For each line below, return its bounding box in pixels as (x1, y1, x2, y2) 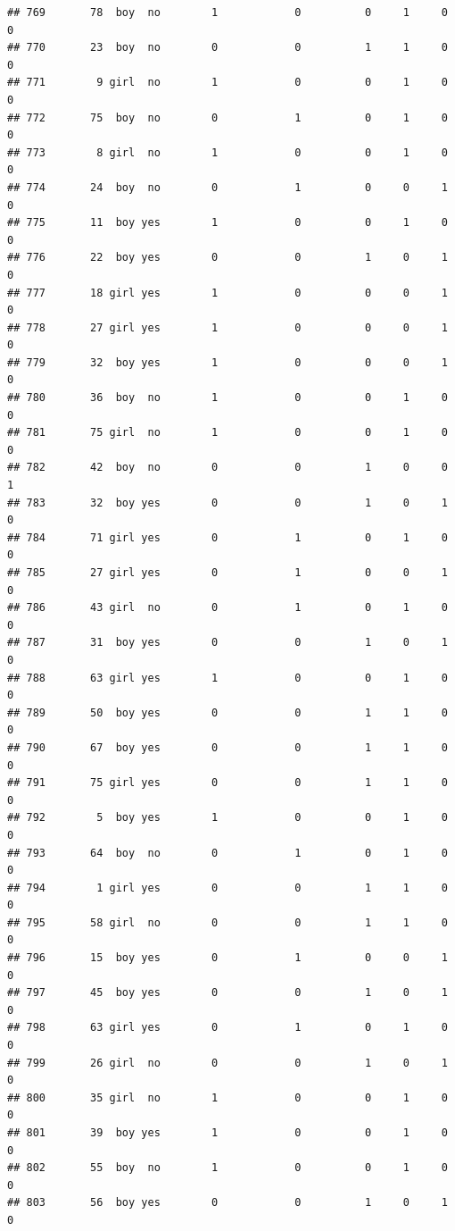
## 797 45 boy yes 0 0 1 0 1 (7, 986, 448, 1000)
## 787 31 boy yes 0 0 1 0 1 (7, 636, 448, 649)
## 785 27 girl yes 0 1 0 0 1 (7, 566, 448, 579)
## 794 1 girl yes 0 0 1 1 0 (7, 881, 448, 894)
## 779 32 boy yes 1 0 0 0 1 (7, 356, 448, 369)
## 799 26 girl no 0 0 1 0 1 (7, 1056, 448, 1069)
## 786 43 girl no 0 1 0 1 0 (7, 601, 448, 615)
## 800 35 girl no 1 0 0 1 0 (7, 1091, 448, 1104)
